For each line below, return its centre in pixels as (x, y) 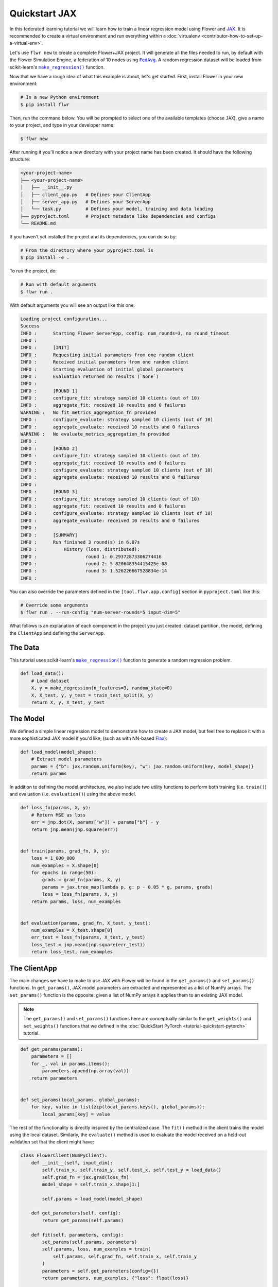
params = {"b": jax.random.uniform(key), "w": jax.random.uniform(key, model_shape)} (143, 766)
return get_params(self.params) (83, 1220)
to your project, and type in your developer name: (62, 125)
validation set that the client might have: (52, 1142)
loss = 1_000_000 (53, 858)
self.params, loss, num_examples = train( (97, 1249)
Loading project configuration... (64, 319)
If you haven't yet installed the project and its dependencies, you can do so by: (93, 237)
